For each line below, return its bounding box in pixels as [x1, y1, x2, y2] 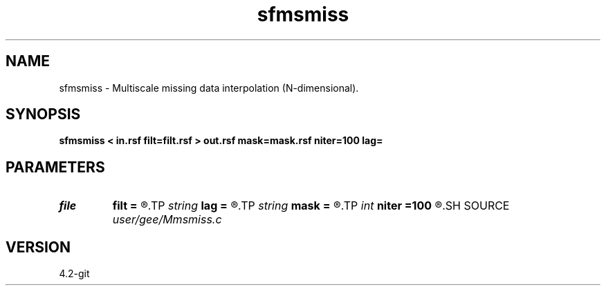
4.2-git [59, 268, 90, 280]
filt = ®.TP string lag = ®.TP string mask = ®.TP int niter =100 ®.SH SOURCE [112, 199, 510, 213]
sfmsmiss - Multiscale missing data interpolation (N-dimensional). [59, 81, 359, 94]
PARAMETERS [6, 158, 105, 176]
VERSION [6, 238, 71, 256]
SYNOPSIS [6, 106, 81, 123]
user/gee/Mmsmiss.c [112, 212, 222, 227]
